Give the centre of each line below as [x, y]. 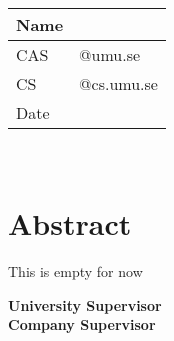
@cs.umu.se [118, 84]
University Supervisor [85, 304]
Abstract [70, 222]
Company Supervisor [82, 324]
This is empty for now [75, 270]
